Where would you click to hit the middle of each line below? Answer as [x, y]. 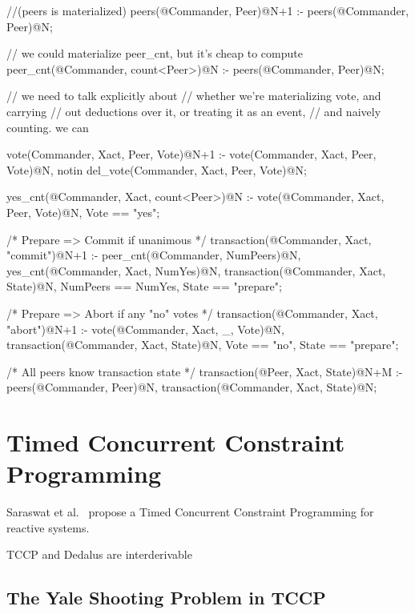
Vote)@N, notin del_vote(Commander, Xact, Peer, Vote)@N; [157, 169]
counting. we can [48, 127]
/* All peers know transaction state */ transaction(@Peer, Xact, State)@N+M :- [205, 371]
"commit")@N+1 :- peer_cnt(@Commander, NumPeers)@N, [154, 255]
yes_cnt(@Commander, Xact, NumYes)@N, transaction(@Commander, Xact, [196, 270]
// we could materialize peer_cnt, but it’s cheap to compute [155, 53]
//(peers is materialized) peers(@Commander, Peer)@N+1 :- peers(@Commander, [208, 10]
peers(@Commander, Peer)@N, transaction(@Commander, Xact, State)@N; [192, 387]
